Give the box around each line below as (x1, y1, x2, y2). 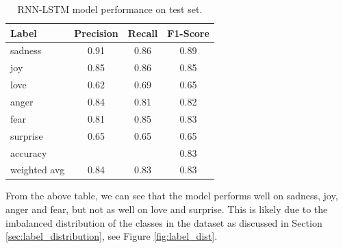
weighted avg (10, 162, 65, 177)
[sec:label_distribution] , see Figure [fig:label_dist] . (5, 229, 218, 243)
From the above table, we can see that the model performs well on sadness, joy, (5, 188, 338, 203)
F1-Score (167, 25, 209, 40)
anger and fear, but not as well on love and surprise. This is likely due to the (5, 202, 328, 216)
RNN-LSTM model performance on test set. (17, 2, 203, 16)
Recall (127, 25, 158, 40)
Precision (74, 25, 118, 40)
